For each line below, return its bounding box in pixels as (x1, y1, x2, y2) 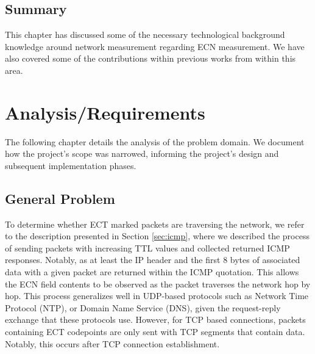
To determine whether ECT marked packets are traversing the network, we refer (5, 217, 305, 230)
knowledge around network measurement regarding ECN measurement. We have (5, 40, 305, 52)
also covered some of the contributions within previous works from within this (5, 52, 296, 65)
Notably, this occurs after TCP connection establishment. (5, 337, 220, 350)
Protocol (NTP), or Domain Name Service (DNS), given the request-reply (5, 301, 281, 314)
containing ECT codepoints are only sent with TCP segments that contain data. (5, 325, 305, 338)
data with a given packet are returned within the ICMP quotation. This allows (5, 265, 299, 278)
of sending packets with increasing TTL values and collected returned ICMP (5, 241, 290, 254)
